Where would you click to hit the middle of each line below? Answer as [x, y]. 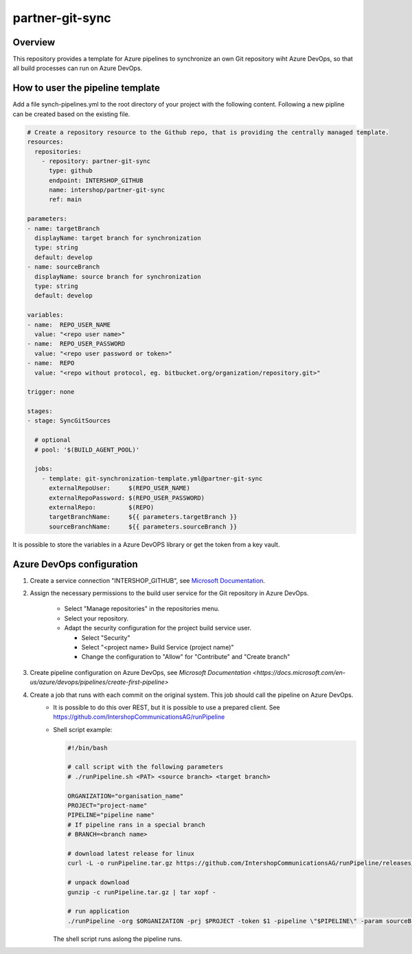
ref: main [66, 200]
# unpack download [99, 883]
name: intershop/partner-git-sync [107, 190]
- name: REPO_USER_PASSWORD [76, 344]
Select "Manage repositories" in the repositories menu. [142, 609]
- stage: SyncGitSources [69, 421]
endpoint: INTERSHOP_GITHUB [96, 180]
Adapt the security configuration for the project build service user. [158, 628]
